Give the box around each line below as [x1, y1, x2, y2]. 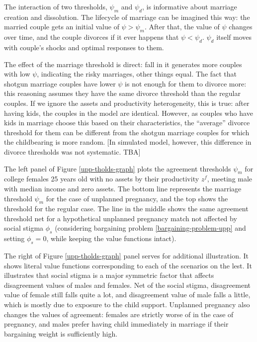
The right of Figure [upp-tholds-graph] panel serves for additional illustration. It [4, 251, 249, 261]
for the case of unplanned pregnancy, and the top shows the [46, 193, 228, 203]
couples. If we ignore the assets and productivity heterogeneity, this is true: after [4, 97, 250, 108]
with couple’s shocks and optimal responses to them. [4, 42, 164, 52]
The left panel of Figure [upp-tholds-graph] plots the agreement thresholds [4, 163, 231, 173]
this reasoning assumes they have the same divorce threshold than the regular [4, 88, 241, 98]
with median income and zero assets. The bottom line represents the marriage [4, 183, 242, 193]
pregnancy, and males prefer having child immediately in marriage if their [4, 319, 229, 329]
